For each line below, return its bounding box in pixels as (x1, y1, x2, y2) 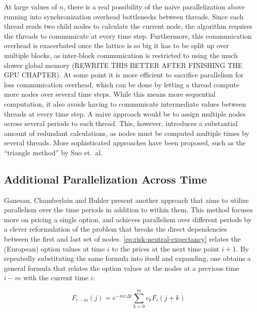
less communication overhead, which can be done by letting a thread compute (4, 79, 240, 89)
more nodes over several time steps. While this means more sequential (4, 89, 216, 99)
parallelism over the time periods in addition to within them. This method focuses (4, 204, 253, 215)
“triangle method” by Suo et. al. (4, 147, 103, 157)
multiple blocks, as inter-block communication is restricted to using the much (4, 50, 238, 60)
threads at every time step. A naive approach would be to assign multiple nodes (4, 108, 246, 119)
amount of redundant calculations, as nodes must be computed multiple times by (4, 127, 250, 138)
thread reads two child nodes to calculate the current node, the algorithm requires (4, 21, 253, 31)
